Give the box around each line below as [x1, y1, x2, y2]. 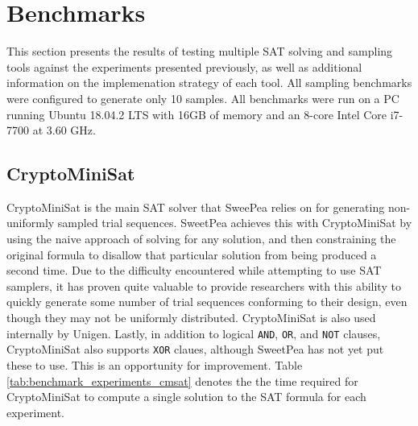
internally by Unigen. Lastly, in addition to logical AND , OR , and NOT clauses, [6, 325, 381, 341]
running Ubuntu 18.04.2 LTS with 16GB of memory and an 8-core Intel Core [6, 105, 387, 122]
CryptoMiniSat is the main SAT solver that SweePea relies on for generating [6, 198, 385, 215]
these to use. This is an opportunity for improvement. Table [6, 356, 303, 373]
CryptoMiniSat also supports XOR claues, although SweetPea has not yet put [6, 341, 384, 358]
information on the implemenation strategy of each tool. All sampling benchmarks [6, 74, 412, 91]
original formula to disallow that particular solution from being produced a [6, 246, 377, 263]
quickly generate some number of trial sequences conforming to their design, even [6, 293, 408, 310]
